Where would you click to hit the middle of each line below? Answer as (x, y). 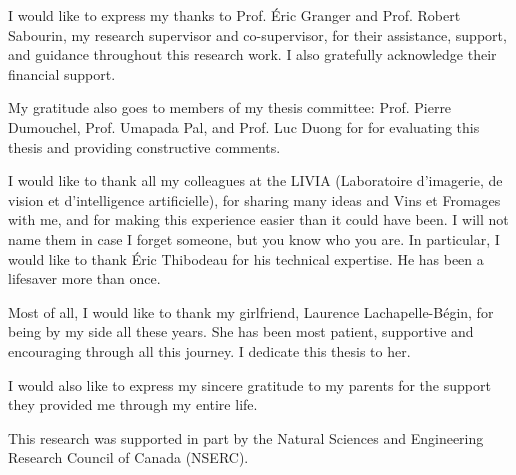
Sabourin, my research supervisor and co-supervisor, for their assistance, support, (257, 34)
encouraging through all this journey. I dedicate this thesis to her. (209, 350)
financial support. (62, 73)
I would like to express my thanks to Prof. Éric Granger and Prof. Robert (234, 15)
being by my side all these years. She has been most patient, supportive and (241, 331)
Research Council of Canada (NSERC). (128, 457)
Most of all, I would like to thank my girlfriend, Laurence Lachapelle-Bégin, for (251, 311)
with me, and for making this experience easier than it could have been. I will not (258, 219)
